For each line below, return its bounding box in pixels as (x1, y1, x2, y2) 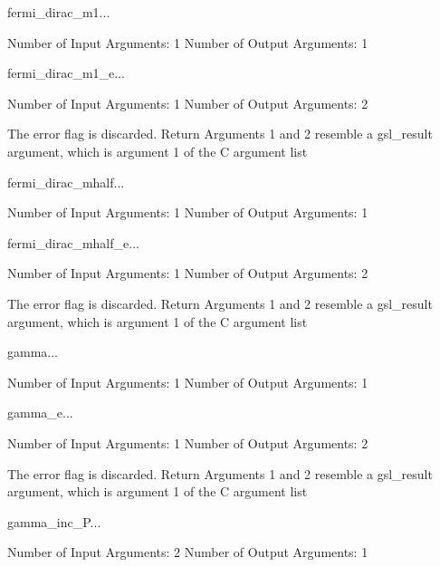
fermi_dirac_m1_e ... (7, 63, 125, 82)
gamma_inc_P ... (7, 512, 101, 531)
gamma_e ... (7, 403, 73, 422)
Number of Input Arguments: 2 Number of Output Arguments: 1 (7, 543, 368, 562)
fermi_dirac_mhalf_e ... (7, 233, 139, 252)
